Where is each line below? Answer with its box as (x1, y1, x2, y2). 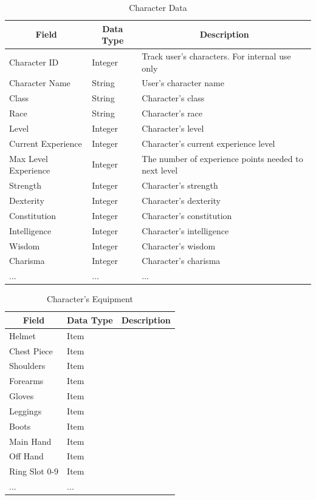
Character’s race (142, 107, 203, 120)
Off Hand (9, 450, 44, 462)
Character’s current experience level (142, 137, 275, 149)
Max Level (9, 152, 48, 164)
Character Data (129, 1, 187, 13)
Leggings (9, 404, 42, 417)
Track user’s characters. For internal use (142, 50, 291, 62)
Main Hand (9, 434, 52, 447)
